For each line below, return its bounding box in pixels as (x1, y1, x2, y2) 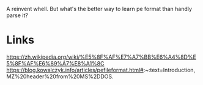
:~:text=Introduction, (143, 66, 196, 73)
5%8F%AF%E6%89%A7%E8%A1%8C (6, 59, 105, 67)
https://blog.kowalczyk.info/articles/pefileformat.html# (6, 66, 144, 73)
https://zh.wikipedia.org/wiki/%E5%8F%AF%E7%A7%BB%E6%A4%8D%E (6, 53, 197, 61)
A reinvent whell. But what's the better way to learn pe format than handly (6, 6, 193, 12)
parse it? (6, 12, 29, 19)
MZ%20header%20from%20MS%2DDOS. (6, 73, 114, 80)
